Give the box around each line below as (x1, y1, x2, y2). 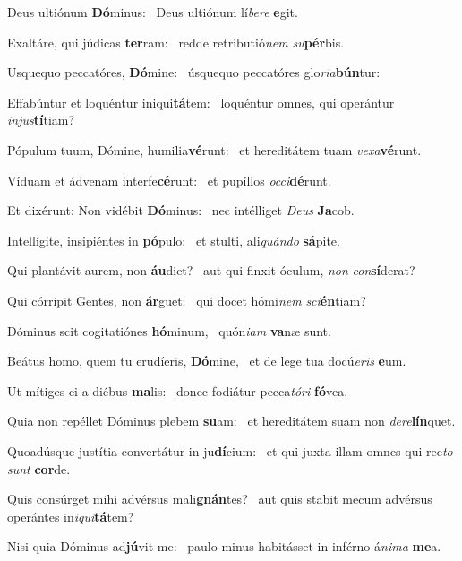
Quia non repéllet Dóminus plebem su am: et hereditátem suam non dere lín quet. (7, 411, 456, 430)
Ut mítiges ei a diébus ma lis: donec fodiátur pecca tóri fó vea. (7, 381, 348, 400)
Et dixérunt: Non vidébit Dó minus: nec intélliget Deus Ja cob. (7, 201, 355, 220)
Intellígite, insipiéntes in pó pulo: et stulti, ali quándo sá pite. (7, 230, 340, 249)
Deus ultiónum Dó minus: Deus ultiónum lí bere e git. (7, 3, 298, 21)
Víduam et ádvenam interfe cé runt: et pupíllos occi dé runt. (7, 170, 331, 189)
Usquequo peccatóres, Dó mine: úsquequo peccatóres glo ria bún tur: (7, 63, 381, 82)
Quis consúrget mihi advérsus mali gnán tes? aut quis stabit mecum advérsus (7, 489, 432, 508)
